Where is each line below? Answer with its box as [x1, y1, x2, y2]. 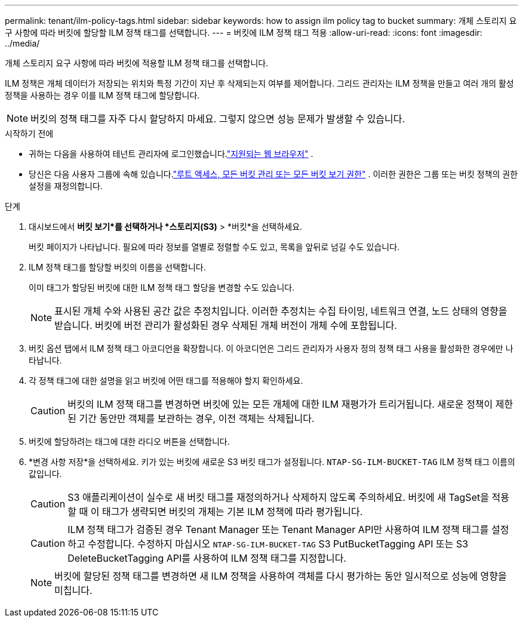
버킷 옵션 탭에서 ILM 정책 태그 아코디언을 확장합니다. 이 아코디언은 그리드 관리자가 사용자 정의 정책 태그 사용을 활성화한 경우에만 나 [29, 343, 513, 353]
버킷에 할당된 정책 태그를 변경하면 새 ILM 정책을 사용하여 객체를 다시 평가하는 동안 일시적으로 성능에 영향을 [54, 570, 507, 582]
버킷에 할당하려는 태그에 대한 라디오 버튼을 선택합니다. [29, 436, 230, 447]
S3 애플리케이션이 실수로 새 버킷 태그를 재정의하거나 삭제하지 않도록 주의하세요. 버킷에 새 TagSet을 [67, 491, 489, 503]
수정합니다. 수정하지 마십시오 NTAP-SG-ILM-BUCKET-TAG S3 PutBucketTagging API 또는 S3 [88, 538, 469, 550]
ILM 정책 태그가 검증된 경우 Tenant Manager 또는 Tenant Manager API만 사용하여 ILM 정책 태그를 [67, 524, 489, 535]
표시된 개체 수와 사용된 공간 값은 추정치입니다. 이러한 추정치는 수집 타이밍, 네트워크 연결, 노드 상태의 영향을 [54, 305, 507, 317]
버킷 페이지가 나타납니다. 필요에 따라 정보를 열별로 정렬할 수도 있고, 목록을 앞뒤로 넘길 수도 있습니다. [29, 242, 400, 252]
